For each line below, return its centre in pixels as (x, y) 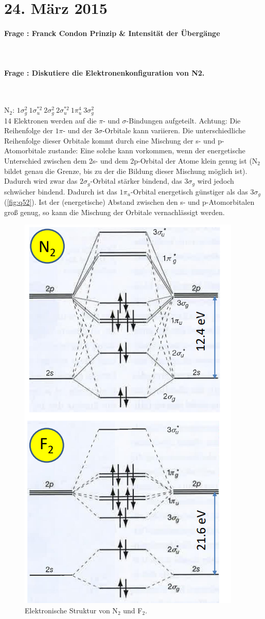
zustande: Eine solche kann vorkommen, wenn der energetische (147, 151)
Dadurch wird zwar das (41, 181)
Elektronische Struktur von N (71, 610)
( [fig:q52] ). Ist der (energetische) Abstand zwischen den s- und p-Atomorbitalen (129, 202)
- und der (78, 130)
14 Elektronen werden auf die (50, 120)
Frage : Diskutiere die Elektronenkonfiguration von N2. (104, 73)
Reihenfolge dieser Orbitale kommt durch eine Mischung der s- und (110, 140)
